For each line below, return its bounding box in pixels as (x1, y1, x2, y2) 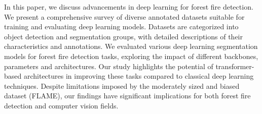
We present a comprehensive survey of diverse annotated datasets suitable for (4, 11, 245, 22)
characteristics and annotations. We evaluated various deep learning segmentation (4, 41, 258, 51)
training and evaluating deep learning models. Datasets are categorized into (4, 21, 239, 32)
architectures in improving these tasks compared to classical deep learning (23, 71, 254, 81)
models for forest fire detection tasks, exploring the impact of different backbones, (4, 50, 258, 61)
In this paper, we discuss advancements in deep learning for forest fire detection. (4, 2, 253, 12)
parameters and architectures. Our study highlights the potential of (4, 61, 213, 71)
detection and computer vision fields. (4, 100, 119, 110)
